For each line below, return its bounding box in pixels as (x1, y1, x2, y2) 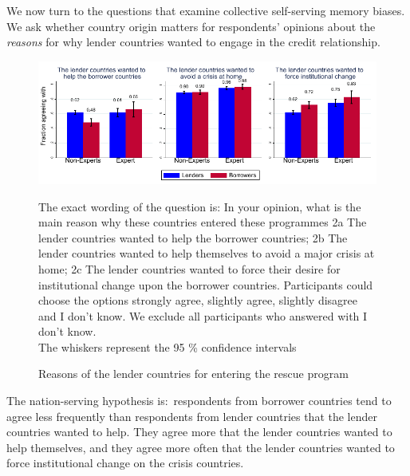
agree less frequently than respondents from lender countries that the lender (6, 407, 377, 424)
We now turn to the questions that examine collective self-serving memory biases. (6, 2, 405, 18)
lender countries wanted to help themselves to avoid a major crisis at (38, 245, 375, 262)
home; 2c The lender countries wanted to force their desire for (38, 260, 341, 277)
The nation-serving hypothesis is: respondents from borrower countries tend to (6, 392, 392, 409)
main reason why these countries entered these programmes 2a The (38, 214, 367, 230)
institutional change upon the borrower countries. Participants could (38, 276, 373, 293)
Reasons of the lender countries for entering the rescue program (38, 365, 349, 382)
